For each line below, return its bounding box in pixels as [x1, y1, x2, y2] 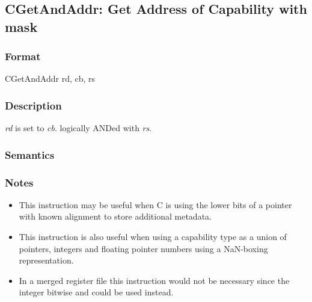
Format [5, 49, 41, 64]
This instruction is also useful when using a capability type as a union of [19, 230, 287, 243]
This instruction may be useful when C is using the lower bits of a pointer [19, 198, 292, 211]
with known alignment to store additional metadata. [19, 210, 212, 223]
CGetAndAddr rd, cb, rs [5, 72, 96, 85]
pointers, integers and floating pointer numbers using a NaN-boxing [19, 242, 268, 254]
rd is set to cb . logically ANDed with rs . [5, 122, 152, 134]
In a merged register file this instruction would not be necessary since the [19, 274, 290, 286]
